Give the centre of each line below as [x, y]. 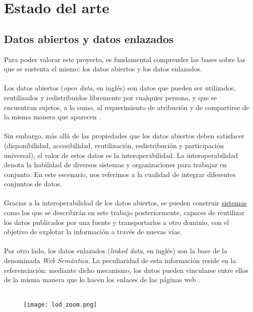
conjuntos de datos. [33, 184]
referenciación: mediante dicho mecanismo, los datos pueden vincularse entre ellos [126, 270]
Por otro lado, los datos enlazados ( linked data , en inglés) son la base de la [116, 251]
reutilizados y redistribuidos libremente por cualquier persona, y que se [111, 97]
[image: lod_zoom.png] [60, 305]
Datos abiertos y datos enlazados [89, 38]
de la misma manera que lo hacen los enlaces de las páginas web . [102, 279]
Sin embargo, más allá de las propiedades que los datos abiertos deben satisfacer [124, 136]
